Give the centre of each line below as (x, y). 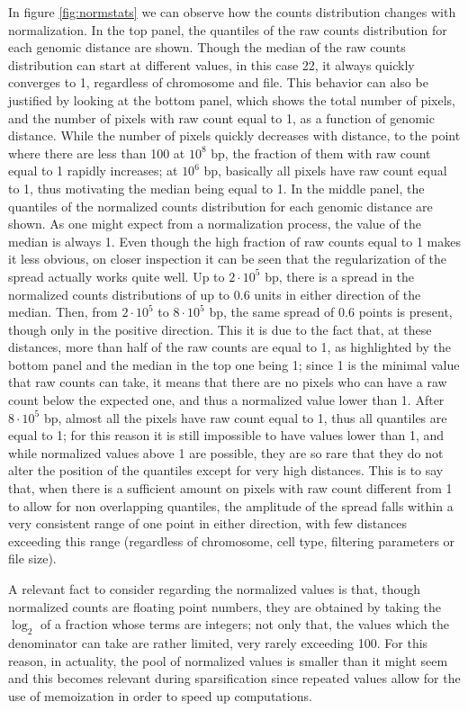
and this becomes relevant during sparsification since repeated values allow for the (234, 678)
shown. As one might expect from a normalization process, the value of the (215, 224)
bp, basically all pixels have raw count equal (325, 171)
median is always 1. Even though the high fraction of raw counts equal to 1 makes (235, 241)
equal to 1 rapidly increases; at (93, 171)
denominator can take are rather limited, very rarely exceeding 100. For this (218, 642)
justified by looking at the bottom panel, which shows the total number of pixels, (232, 99)
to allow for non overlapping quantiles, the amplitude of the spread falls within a (231, 505)
